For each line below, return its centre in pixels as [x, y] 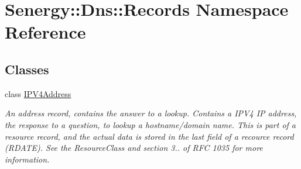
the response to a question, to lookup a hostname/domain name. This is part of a [150, 124]
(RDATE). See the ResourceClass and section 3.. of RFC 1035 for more [134, 148]
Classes [27, 69]
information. [27, 159]
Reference [45, 32]
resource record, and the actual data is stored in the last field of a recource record [149, 136]
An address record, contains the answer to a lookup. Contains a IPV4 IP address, [151, 113]
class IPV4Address [38, 93]
